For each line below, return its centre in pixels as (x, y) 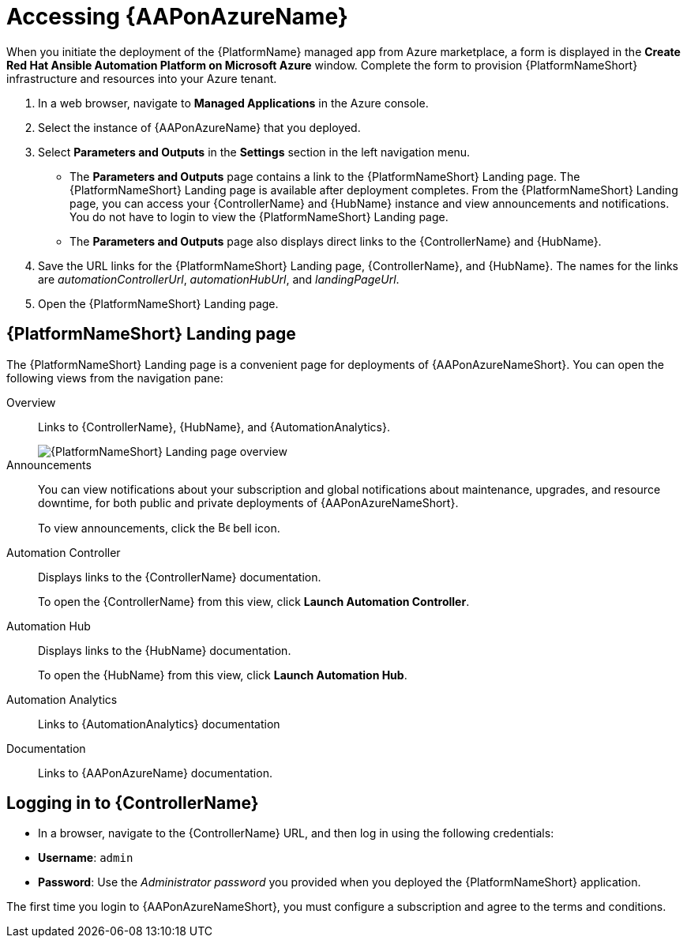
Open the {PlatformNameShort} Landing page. (158, 303)
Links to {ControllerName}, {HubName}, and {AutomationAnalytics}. (214, 427)
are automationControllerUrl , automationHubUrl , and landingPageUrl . (219, 279)
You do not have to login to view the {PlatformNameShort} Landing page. (259, 216)
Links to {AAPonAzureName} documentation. (155, 773)
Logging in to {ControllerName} (133, 803)
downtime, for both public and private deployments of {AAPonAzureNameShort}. (248, 502)
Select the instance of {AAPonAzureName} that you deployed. (199, 127)
